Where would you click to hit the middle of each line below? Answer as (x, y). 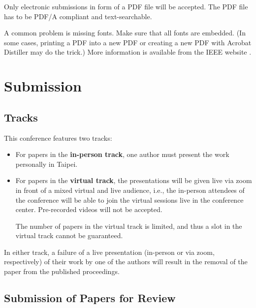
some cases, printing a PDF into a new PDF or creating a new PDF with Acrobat (128, 42)
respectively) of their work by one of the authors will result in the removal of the (126, 262)
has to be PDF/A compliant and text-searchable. (78, 16)
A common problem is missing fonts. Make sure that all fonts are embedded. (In (125, 33)
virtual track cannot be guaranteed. (69, 235)
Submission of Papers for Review (90, 298)
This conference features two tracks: (58, 138)
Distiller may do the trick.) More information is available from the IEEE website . (128, 52)
